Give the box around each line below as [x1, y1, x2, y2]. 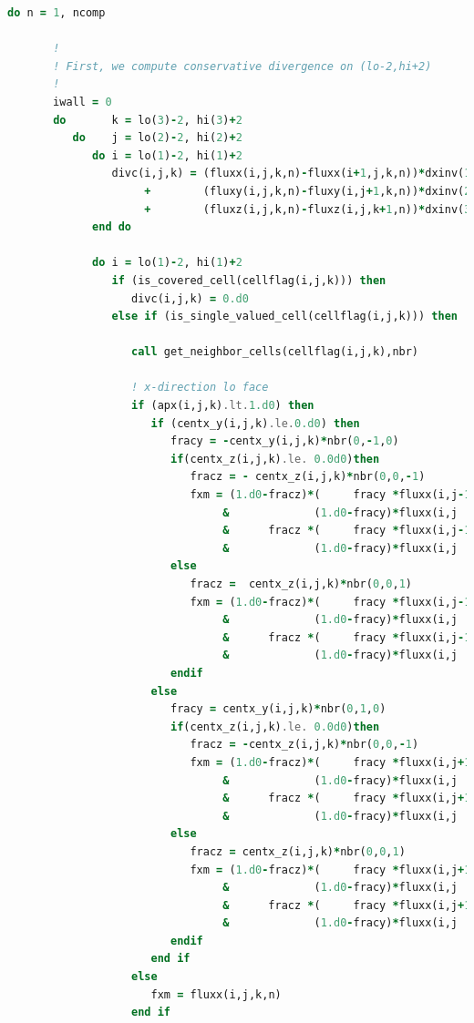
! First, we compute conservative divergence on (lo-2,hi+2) [53, 59, 432, 73]
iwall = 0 [53, 95, 112, 108]
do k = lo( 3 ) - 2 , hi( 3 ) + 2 [53, 113, 242, 127]
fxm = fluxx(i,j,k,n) [150, 987, 282, 1001]
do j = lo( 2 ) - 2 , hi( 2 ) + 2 [72, 131, 242, 145]
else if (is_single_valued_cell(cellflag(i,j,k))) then [111, 310, 458, 323]
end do [92, 220, 132, 234]
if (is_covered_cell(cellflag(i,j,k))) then [111, 273, 386, 287]
